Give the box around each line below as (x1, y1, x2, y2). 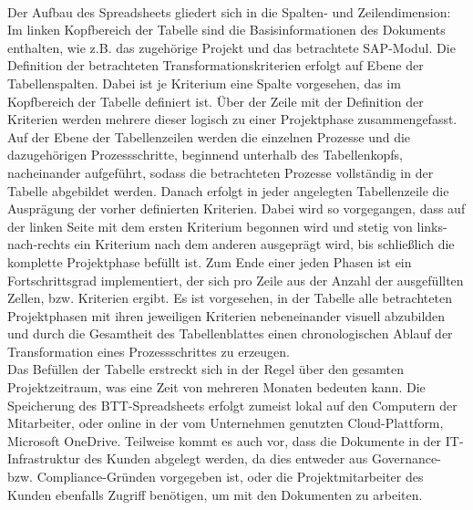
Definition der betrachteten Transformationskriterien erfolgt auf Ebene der (7, 56, 424, 75)
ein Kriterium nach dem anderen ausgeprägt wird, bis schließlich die (74, 234, 455, 254)
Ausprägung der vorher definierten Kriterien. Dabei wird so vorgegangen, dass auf (7, 199, 466, 218)
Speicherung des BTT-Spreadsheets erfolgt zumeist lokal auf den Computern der (7, 395, 458, 414)
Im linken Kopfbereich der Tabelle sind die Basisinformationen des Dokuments (7, 20, 446, 39)
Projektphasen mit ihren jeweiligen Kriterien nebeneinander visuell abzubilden (7, 306, 446, 325)
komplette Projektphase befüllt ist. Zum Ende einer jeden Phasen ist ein (7, 252, 412, 271)
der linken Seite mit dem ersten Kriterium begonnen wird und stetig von (7, 216, 413, 235)
